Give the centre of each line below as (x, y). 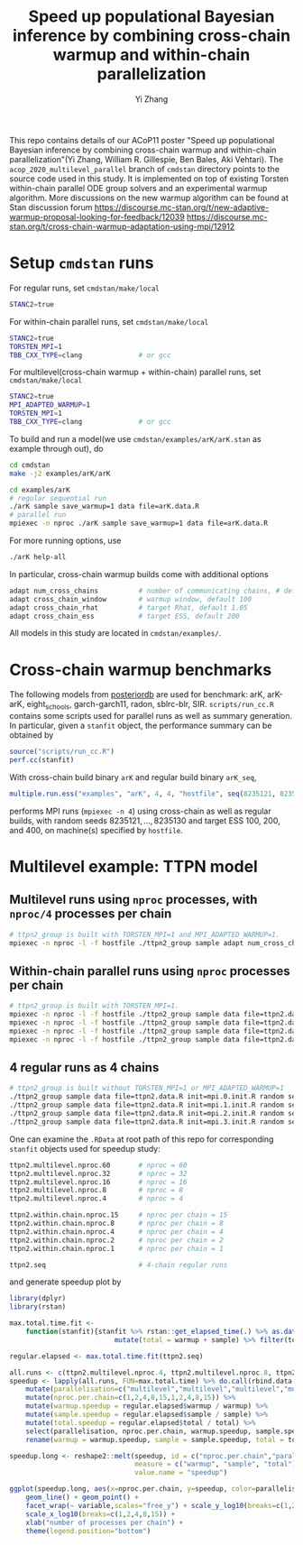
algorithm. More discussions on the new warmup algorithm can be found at (149, 198)
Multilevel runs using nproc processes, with (133, 900)
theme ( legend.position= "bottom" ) (88, 1531)
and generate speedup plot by (65, 1282)
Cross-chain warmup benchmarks (141, 670)
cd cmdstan (30, 465)
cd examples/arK (40, 490)
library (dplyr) (38, 1299)
